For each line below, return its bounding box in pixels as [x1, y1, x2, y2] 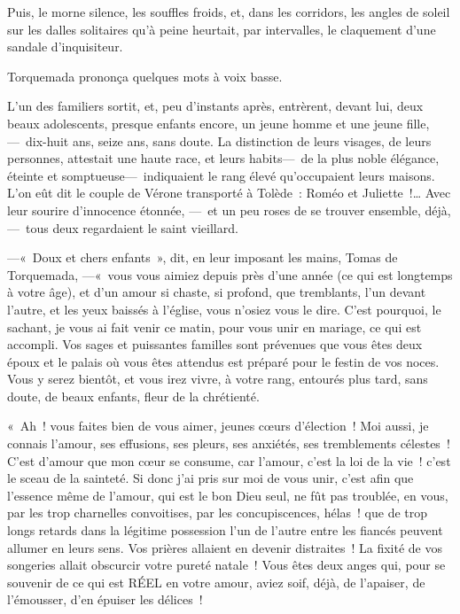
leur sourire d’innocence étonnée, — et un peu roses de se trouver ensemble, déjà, [7, 200, 451, 219]
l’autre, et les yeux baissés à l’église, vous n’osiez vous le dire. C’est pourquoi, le [7, 299, 441, 318]
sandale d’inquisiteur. [7, 37, 123, 56]
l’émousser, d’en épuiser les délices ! [7, 590, 203, 609]
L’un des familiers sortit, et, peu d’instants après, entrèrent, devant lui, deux [7, 97, 424, 115]
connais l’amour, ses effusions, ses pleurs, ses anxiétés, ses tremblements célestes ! [7, 434, 450, 453]
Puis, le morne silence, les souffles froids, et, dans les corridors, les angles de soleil [7, 3, 450, 20]
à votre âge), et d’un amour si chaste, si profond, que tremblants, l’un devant [7, 283, 426, 301]
